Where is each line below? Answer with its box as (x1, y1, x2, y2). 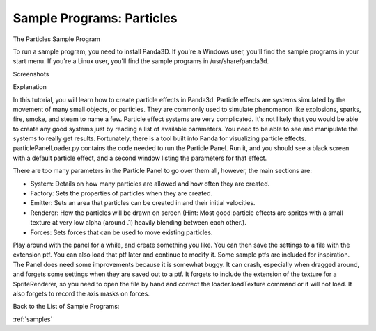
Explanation (13, 83, 47, 91)
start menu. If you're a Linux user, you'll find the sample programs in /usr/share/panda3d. (13, 57, 269, 65)
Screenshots (13, 70, 49, 78)
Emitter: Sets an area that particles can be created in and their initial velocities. (30, 199, 256, 207)
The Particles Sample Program (13, 35, 101, 43)
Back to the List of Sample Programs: (13, 302, 120, 311)
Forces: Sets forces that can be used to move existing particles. (30, 228, 213, 236)
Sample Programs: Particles (13, 10, 178, 26)
